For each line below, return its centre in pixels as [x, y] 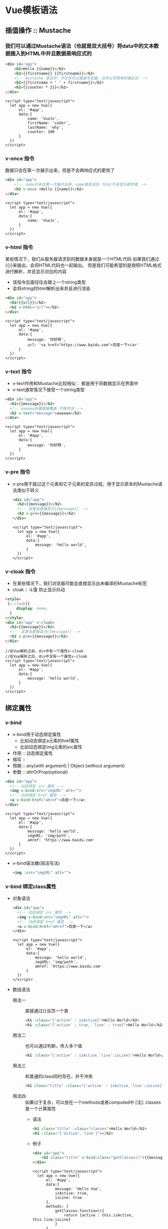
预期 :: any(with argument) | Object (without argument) [68, 766]
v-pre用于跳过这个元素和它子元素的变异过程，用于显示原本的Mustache [85, 484]
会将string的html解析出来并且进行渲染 [51, 288]
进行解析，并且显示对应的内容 [36, 272]
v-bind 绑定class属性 [31, 887]
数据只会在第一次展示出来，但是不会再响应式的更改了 [60, 170]
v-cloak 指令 [20, 571]
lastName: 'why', [45, 127]
